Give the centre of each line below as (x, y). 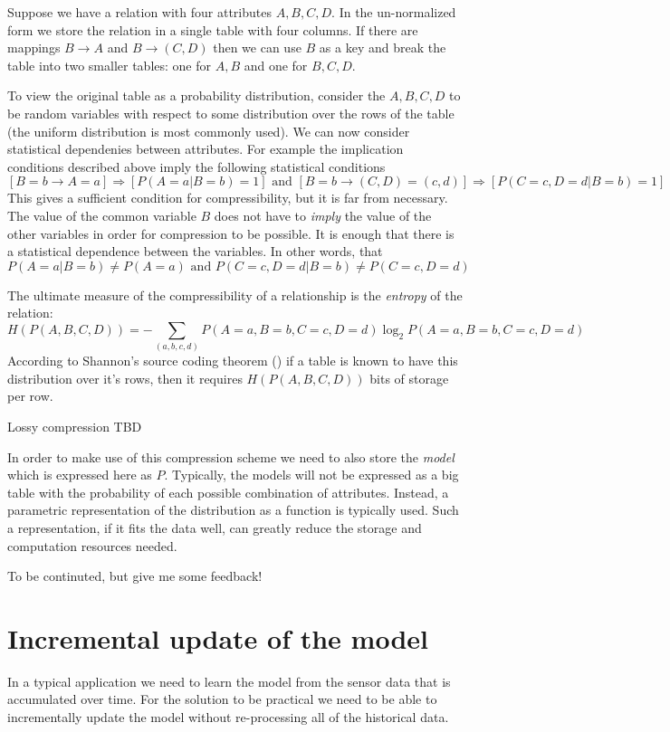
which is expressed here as (80, 475)
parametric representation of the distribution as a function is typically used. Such (233, 510)
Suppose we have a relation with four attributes (139, 12)
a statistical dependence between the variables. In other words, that (195, 251)
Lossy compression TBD (75, 427)
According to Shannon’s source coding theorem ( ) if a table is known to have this (233, 361)
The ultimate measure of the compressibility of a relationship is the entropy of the (235, 295)
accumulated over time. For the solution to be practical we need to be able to (222, 699)
